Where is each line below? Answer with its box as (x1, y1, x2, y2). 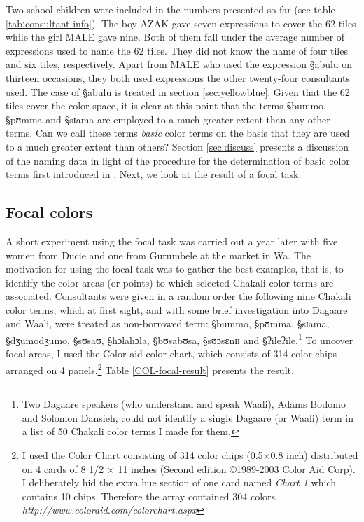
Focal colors (6, 201, 93, 223)
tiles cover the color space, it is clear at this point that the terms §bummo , (6, 98, 326, 113)
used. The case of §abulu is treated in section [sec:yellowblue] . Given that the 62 (6, 84, 350, 99)
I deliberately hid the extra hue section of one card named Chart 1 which (22, 475, 336, 490)
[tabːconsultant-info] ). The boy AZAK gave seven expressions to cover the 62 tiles (6, 15, 356, 30)
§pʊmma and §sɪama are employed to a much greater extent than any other (6, 111, 330, 126)
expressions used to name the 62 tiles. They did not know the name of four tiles (6, 43, 348, 57)
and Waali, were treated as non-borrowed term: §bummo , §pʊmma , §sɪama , (6, 316, 330, 331)
